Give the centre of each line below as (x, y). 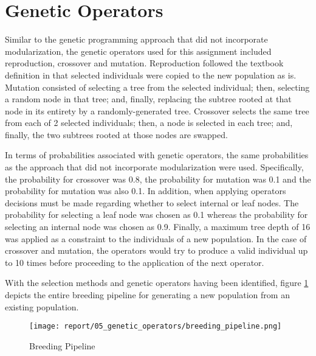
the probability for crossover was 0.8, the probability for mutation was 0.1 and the (158, 179)
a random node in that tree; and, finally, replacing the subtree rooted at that (148, 99)
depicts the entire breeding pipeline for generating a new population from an (147, 295)
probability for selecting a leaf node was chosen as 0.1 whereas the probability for (156, 215)
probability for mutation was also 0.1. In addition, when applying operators (146, 191)
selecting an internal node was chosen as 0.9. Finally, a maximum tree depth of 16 (158, 227)
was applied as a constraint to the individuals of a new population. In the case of (156, 238)
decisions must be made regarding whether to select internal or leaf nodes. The (152, 202)
